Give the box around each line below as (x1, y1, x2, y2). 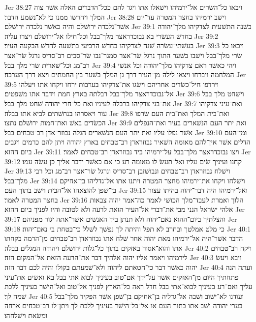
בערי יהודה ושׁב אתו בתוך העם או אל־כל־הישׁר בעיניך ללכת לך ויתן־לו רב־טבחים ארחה (4, 300, 243, 311)
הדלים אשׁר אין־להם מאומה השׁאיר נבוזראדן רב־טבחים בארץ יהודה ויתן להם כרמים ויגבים (4, 137, 251, 147)
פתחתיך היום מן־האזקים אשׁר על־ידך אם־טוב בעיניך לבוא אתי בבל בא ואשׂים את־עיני (4, 271, 239, 282)
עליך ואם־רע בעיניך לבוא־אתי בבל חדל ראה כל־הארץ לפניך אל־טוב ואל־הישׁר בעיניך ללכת (4, 281, 253, 292)
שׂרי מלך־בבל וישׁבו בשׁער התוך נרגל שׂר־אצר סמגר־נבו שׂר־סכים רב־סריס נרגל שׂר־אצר (4, 50, 242, 60)
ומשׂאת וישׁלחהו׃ (4, 310, 48, 320)
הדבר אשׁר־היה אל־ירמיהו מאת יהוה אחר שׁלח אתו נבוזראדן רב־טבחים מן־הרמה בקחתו (4, 233, 243, 243)
